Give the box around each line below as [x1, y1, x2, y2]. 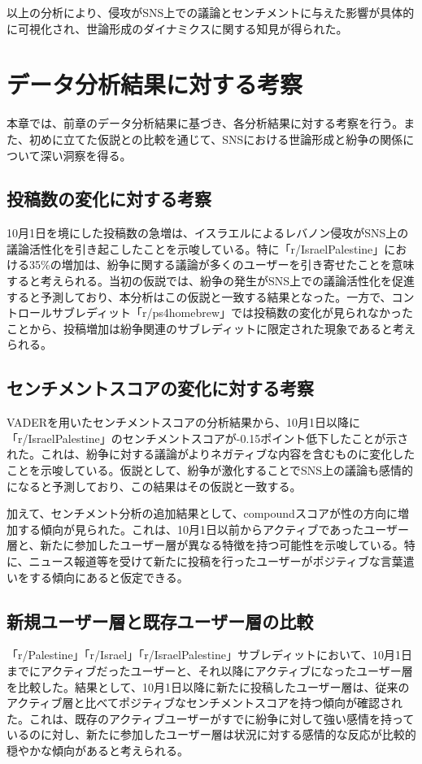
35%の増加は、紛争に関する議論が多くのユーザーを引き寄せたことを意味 [28, 256, 415, 273]
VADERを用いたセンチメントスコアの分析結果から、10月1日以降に [7, 414, 360, 431]
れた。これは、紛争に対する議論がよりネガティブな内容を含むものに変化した [7, 445, 415, 462]
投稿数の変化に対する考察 [7, 186, 211, 211]
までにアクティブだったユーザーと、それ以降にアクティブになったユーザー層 [7, 662, 413, 679]
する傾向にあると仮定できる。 [28, 568, 189, 585]
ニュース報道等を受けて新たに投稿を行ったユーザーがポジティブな [28, 553, 381, 569]
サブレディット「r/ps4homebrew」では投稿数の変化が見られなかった [51, 304, 414, 321]
